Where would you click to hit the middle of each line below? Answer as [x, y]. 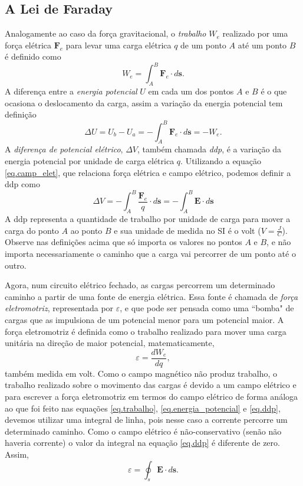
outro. [16, 265]
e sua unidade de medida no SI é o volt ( [187, 230]
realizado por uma [255, 33]
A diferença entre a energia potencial [71, 91]
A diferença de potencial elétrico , [64, 149]
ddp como [22, 184]
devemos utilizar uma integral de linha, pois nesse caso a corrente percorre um [146, 420]
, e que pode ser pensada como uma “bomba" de [207, 308]
